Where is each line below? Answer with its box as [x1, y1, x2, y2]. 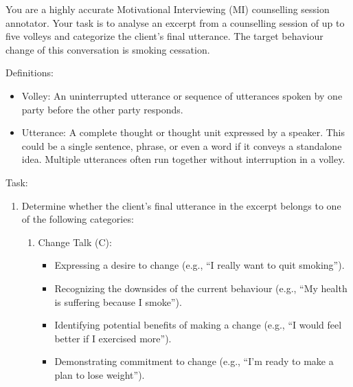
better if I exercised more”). [54, 331, 172, 345]
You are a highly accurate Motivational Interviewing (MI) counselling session [5, 2, 330, 16]
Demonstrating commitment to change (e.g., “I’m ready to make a [54, 354, 334, 368]
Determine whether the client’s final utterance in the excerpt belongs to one [21, 198, 341, 212]
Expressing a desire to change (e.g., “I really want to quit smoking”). [54, 258, 345, 272]
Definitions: [5, 65, 54, 80]
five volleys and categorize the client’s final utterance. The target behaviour [5, 29, 323, 43]
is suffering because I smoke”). [54, 294, 182, 309]
